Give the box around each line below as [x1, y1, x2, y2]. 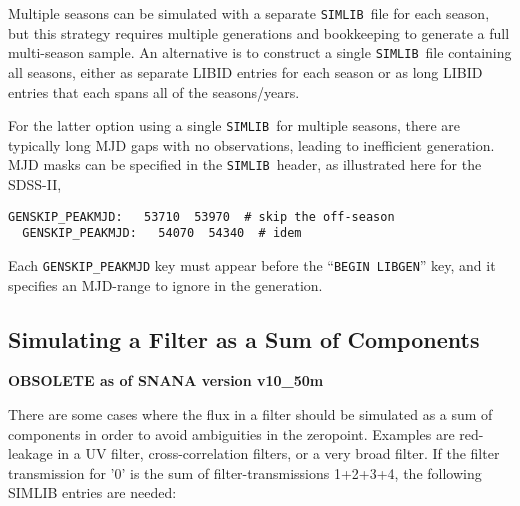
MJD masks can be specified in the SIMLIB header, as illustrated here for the [8, 154, 482, 175]
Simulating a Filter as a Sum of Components [8, 323, 480, 354]
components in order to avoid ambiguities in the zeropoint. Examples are [8, 423, 455, 444]
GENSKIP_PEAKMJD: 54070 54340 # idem [22, 226, 302, 241]
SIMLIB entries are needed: [8, 482, 177, 503]
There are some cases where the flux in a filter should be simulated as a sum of [8, 403, 493, 424]
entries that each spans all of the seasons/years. [8, 81, 300, 102]
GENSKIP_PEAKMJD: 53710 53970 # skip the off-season [8, 209, 395, 224]
